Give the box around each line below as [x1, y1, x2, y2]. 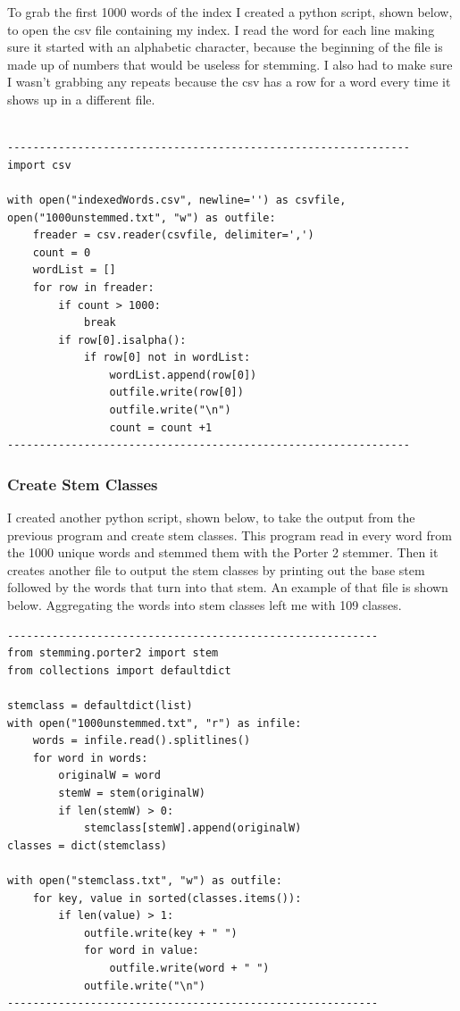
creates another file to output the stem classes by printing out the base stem [7, 560, 425, 579]
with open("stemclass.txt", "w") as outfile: [7, 873, 282, 887]
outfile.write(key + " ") [83, 926, 238, 940]
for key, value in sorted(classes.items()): [32, 891, 302, 905]
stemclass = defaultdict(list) [7, 699, 193, 712]
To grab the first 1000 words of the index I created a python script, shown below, [7, 3, 453, 21]
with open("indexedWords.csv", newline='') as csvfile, [7, 193, 347, 206]
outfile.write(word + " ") [109, 961, 270, 974]
